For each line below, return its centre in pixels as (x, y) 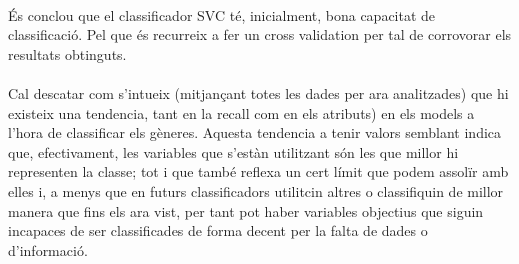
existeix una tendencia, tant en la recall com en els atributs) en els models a (241, 112)
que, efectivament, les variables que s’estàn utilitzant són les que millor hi (233, 151)
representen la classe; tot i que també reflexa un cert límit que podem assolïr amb (258, 171)
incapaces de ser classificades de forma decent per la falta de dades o (218, 230)
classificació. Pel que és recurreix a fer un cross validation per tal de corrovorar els (260, 34)
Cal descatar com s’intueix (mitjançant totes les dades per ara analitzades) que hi (258, 92)
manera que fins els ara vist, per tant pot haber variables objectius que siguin (246, 210)
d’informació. (48, 249)
